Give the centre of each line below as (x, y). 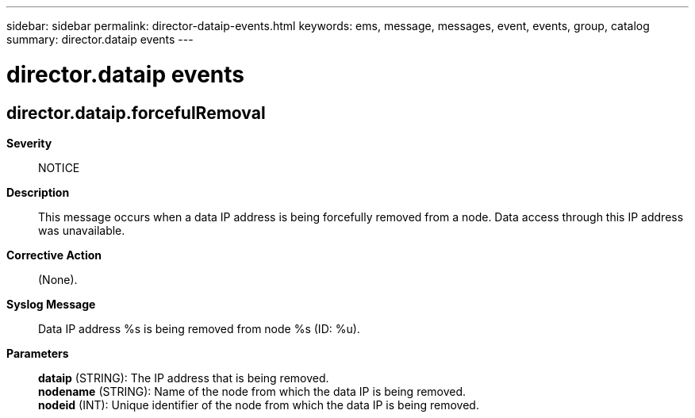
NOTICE (59, 167)
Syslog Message (51, 304)
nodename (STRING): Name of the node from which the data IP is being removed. (252, 391)
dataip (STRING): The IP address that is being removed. (184, 378)
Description (38, 192)
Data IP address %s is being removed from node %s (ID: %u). (199, 328)
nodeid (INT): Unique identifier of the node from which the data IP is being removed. (259, 405)
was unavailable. (82, 230)
